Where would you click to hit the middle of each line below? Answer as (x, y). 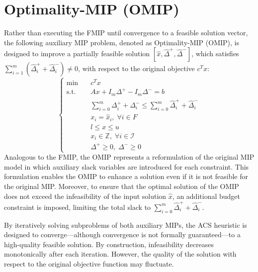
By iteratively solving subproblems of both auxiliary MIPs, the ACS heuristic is (126, 225)
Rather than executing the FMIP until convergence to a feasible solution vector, (126, 33)
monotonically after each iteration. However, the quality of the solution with (120, 254)
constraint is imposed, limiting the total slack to (78, 207)
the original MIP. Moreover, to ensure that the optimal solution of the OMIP (122, 186)
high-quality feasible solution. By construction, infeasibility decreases (109, 244)
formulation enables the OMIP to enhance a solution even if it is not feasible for (126, 176)
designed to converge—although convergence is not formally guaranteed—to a (122, 234)
